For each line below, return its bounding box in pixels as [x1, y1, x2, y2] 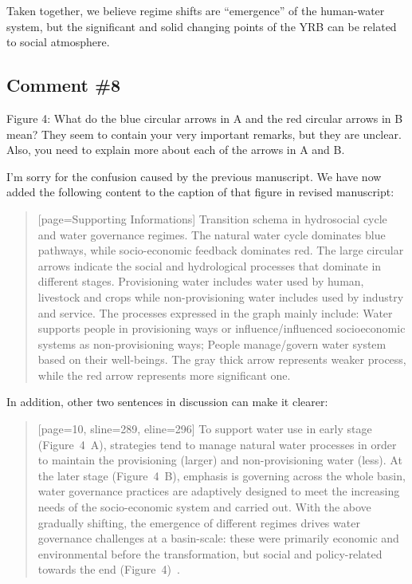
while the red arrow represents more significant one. [37, 366, 291, 383]
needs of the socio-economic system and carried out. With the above [37, 499, 371, 515]
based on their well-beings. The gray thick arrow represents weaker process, [37, 351, 406, 368]
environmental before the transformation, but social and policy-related [37, 545, 383, 562]
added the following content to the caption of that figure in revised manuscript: [6, 183, 394, 200]
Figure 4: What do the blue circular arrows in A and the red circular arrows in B [6, 109, 403, 126]
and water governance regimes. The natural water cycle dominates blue [37, 226, 386, 243]
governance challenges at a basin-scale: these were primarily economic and [37, 530, 399, 547]
